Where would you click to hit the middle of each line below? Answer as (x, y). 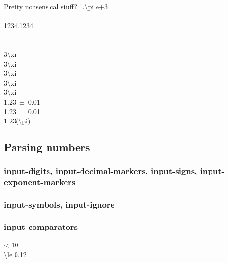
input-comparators (41, 227)
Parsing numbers (47, 147)
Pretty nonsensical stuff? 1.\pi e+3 (56, 6)
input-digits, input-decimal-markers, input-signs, (101, 171)
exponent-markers (40, 182)
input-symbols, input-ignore (59, 204)
